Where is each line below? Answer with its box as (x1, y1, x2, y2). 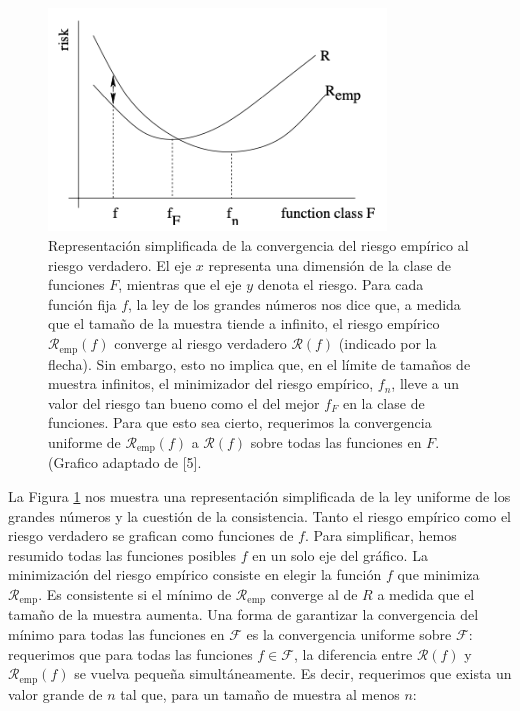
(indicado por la (338, 333, 437, 354)
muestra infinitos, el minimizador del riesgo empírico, (48, 373, 374, 394)
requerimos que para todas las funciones (8, 643, 253, 664)
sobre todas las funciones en (250, 431, 422, 452)
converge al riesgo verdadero (114, 333, 287, 354)
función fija (48, 293, 117, 314)
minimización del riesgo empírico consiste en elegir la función (8, 564, 382, 585)
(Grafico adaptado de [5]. (48, 452, 202, 473)
